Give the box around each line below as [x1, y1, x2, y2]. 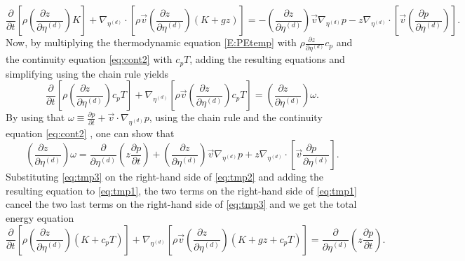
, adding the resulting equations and [189, 52, 345, 66]
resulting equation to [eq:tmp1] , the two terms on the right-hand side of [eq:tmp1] [6, 183, 357, 197]
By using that [6, 110, 65, 125]
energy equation [6, 211, 74, 225]
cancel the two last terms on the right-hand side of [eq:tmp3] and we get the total [6, 197, 357, 211]
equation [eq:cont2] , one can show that [6, 125, 175, 140]
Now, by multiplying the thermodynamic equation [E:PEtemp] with [6, 35, 297, 49]
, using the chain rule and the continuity [149, 110, 323, 125]
